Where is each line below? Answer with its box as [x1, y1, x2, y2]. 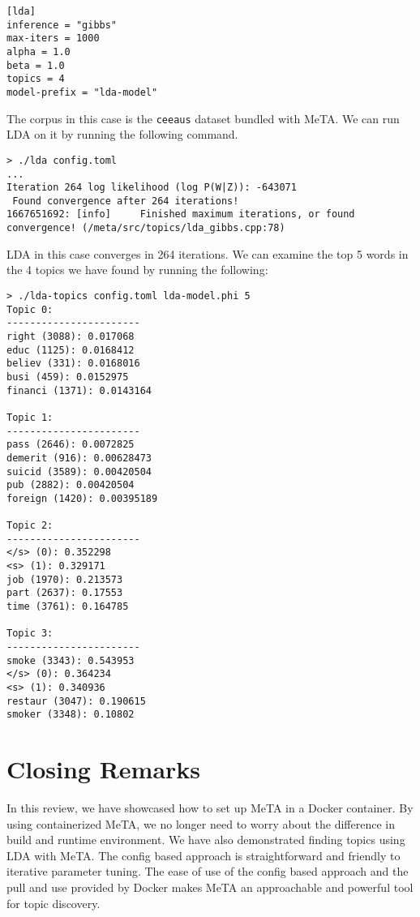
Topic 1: [6, 411, 54, 423]
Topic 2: [6, 520, 54, 532]
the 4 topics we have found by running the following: [6, 261, 268, 278]
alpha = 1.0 [6, 45, 71, 58]
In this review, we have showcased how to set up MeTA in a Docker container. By [6, 799, 414, 816]
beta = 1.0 [6, 59, 65, 71]
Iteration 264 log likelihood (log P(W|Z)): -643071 [6, 182, 297, 194]
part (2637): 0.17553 [6, 587, 123, 599]
